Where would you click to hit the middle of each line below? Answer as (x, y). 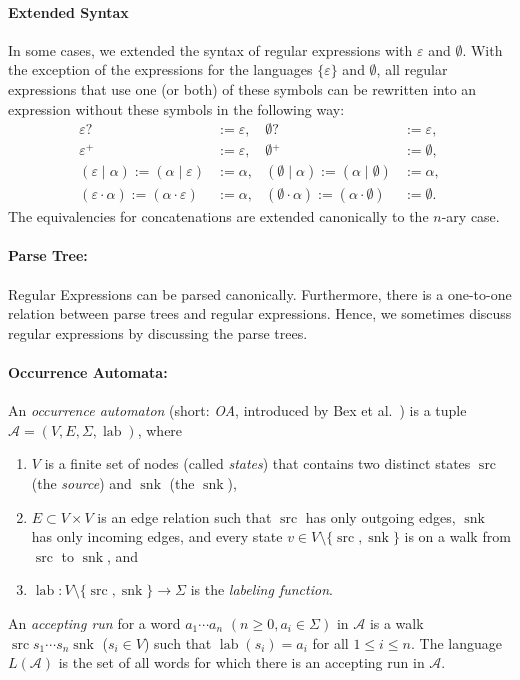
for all (330, 642)
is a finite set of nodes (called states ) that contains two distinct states (257, 463)
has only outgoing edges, (380, 516)
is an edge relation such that (184, 516)
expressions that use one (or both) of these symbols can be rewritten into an (242, 88)
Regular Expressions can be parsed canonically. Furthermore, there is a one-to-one (260, 293)
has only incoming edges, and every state (157, 536)
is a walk (396, 623)
